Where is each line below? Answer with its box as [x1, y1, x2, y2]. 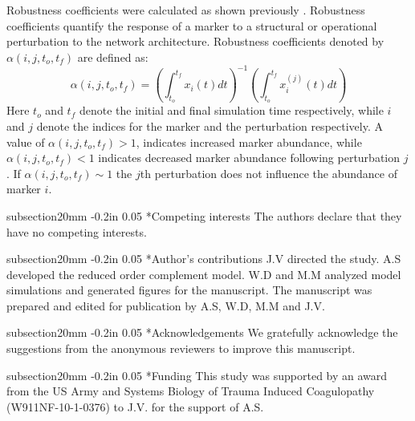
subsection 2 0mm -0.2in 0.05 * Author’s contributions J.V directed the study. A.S [6, 250, 401, 267]
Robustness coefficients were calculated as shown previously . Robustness [6, 2, 365, 18]
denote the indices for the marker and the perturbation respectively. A [36, 117, 383, 134]
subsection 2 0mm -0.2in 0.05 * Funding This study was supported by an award [6, 366, 388, 383]
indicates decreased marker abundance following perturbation [98, 149, 401, 166]
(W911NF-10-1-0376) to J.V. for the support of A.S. [6, 398, 264, 415]
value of [6, 133, 45, 150]
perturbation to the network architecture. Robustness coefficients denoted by [6, 33, 384, 50]
